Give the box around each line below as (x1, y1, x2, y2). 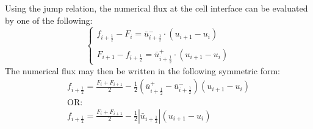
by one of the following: (5, 13, 93, 26)
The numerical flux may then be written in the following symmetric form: (5, 64, 280, 77)
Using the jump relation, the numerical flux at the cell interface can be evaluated (5, 2, 308, 14)
